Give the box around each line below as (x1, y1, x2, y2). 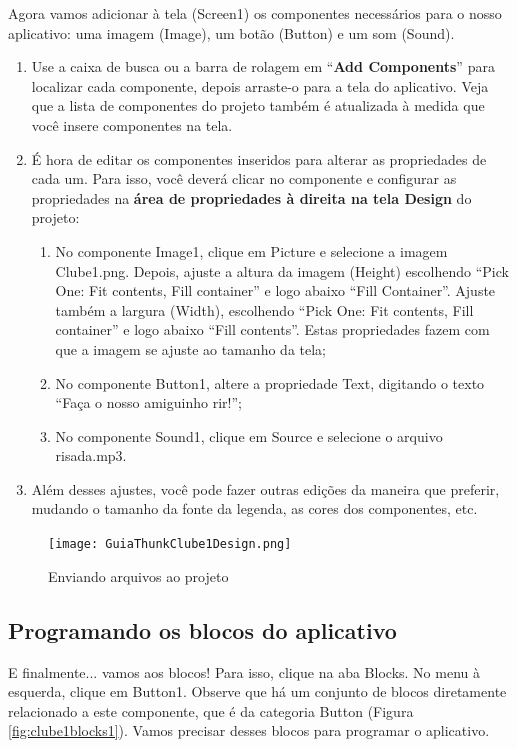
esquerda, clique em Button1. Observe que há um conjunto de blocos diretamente (8, 681, 507, 702)
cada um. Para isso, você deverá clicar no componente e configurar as (31, 168, 457, 189)
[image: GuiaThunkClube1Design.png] (48, 537, 292, 552)
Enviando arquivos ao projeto (48, 565, 229, 586)
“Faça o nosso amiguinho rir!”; (55, 392, 242, 413)
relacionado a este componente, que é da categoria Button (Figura (8, 700, 414, 721)
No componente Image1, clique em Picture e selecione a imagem (55, 240, 448, 261)
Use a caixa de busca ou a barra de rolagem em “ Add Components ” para (31, 56, 495, 77)
